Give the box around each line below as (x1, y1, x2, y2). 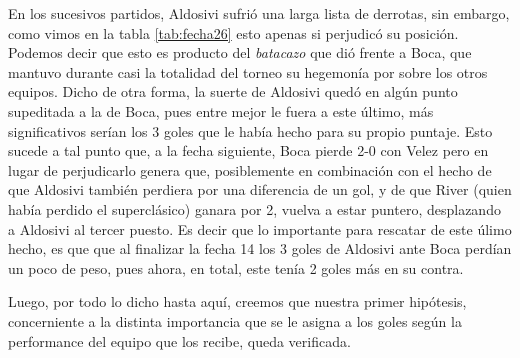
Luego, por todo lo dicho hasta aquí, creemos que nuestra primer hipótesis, (8, 291, 467, 312)
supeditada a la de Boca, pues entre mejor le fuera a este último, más (8, 100, 434, 121)
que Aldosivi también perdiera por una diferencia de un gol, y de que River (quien (8, 179, 512, 200)
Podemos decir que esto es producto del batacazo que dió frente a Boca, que (8, 42, 472, 63)
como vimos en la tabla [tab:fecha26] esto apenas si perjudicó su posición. (8, 22, 459, 43)
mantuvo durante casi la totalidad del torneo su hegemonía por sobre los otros (8, 61, 488, 82)
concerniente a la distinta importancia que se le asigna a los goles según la (8, 310, 462, 331)
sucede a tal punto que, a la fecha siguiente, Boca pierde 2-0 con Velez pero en (8, 140, 489, 161)
